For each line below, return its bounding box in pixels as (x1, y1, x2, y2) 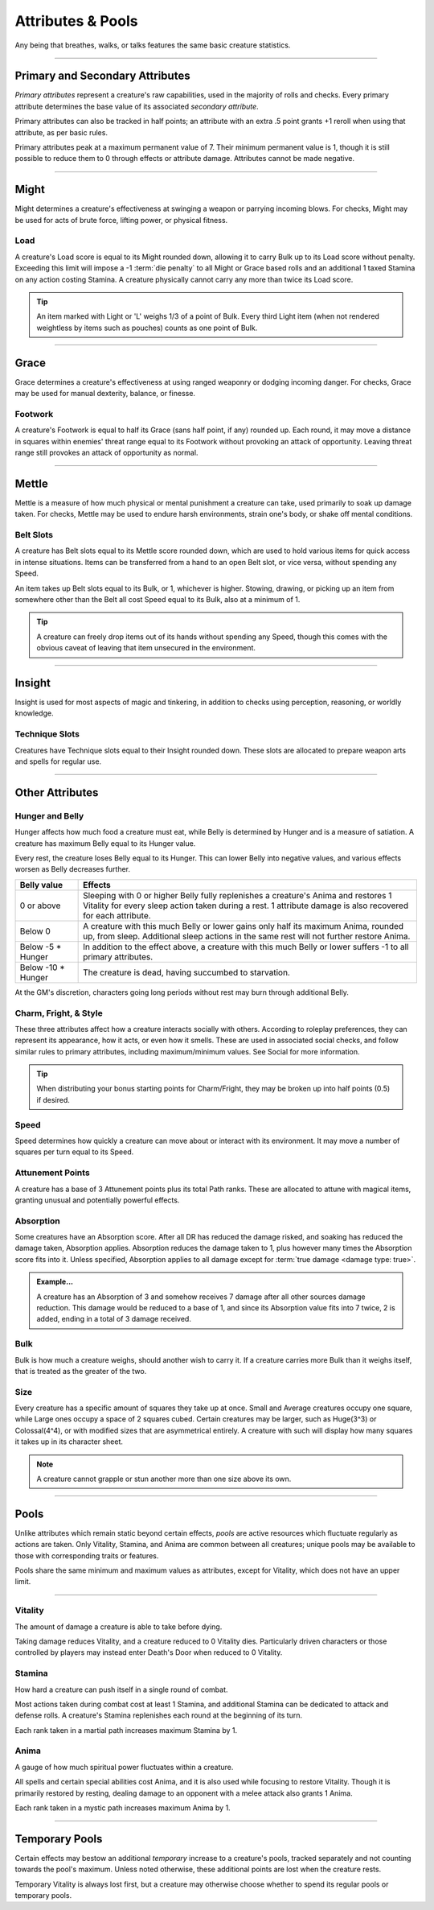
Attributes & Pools (14, 12, 138, 30)
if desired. (36, 1095, 70, 1104)
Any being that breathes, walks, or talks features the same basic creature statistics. (14, 40, 291, 50)
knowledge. (14, 708, 54, 718)
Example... (36, 1277, 74, 1287)
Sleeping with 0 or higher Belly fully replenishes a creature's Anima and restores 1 (83, 889, 392, 901)
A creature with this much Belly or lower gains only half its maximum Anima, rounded (83, 920, 404, 931)
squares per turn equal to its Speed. (14, 1147, 134, 1157)
